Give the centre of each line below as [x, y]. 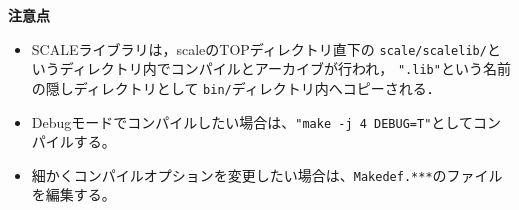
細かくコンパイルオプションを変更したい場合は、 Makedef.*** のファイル [267, 174]
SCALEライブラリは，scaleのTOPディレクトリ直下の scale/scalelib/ [259, 48]
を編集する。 [73, 194]
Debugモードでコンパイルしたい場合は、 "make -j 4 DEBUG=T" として [252, 121]
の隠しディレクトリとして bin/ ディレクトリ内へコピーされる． [236, 87]
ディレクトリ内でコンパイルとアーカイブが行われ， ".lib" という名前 [285, 68]
